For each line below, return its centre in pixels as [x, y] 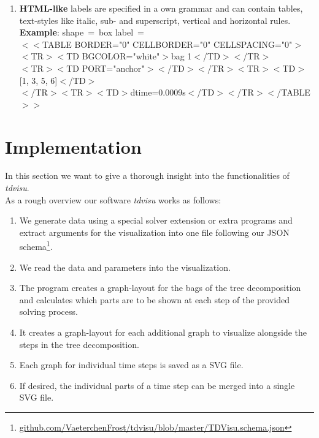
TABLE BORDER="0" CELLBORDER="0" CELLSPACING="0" [167, 44]
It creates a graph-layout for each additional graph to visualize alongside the [163, 332]
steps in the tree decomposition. [79, 344]
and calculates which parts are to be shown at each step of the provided [155, 299]
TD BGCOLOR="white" [113, 56]
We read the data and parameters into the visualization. [125, 267]
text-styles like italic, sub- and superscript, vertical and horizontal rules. [155, 20]
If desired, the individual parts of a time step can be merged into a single [157, 385]
